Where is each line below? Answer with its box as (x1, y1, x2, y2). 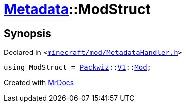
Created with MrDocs (4, 78, 74, 87)
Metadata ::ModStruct (4, 1, 151, 18)
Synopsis (4, 27, 51, 40)
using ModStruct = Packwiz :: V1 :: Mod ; (4, 63, 152, 72)
